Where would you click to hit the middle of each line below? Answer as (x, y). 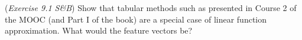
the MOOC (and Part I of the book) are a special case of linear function (136, 19)
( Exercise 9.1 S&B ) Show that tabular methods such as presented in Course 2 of (151, 8)
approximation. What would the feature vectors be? (99, 30)
